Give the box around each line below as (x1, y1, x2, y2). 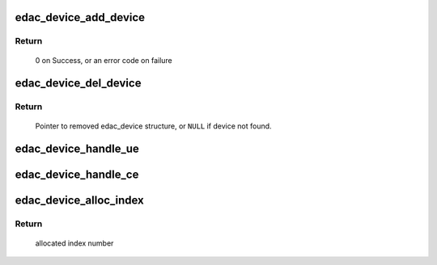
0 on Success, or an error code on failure (35, 55, 173, 65)
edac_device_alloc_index (15, 194, 145, 208)
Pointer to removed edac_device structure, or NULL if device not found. (35, 121, 272, 131)
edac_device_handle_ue (15, 142, 139, 156)
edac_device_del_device (15, 77, 142, 90)
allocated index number (35, 238, 114, 248)
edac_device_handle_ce (15, 168, 139, 182)
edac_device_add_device (15, 11, 146, 24)
